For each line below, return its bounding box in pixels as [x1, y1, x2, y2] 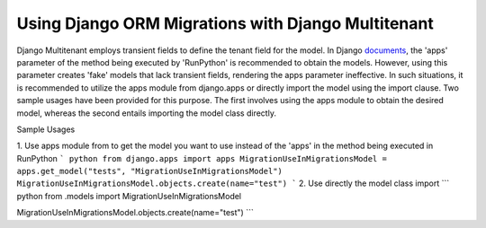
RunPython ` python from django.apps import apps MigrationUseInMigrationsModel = [16, 153, 387, 163]
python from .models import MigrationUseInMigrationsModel [16, 190, 242, 201]
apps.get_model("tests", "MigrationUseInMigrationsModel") [16, 166, 283, 177]
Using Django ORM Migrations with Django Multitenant [16, 13, 434, 33]
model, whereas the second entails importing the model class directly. [16, 108, 276, 118]
